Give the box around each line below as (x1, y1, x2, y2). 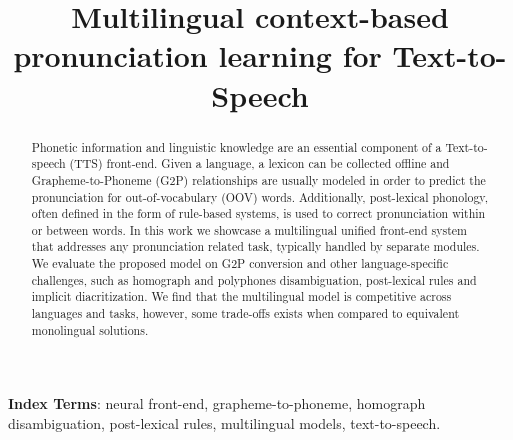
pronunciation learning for (13, 35, 382, 76)
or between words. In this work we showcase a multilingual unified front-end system (31, 221, 467, 238)
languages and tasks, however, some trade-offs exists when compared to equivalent (31, 305, 460, 322)
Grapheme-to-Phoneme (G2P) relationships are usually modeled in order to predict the (31, 171, 486, 188)
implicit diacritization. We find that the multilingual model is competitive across (31, 288, 452, 305)
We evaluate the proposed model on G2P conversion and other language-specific (31, 255, 449, 272)
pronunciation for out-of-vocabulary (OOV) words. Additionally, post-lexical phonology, (31, 188, 488, 205)
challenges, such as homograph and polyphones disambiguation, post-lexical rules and (31, 271, 477, 288)
